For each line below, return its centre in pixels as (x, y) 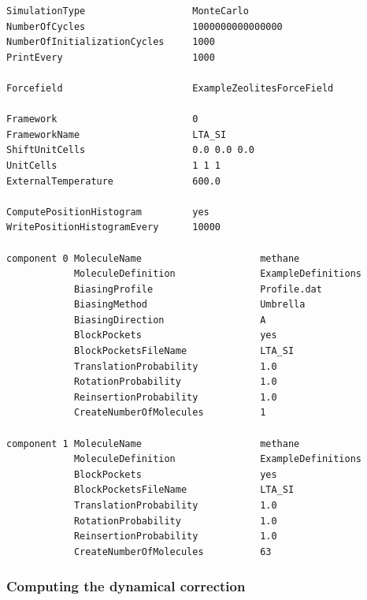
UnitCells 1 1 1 (114, 165)
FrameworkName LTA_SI (117, 134)
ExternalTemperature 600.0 (114, 181)
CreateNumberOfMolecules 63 (172, 552)
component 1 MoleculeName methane (153, 443)
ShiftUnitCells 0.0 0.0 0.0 (130, 150)
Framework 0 (102, 119)
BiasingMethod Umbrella (189, 305)
